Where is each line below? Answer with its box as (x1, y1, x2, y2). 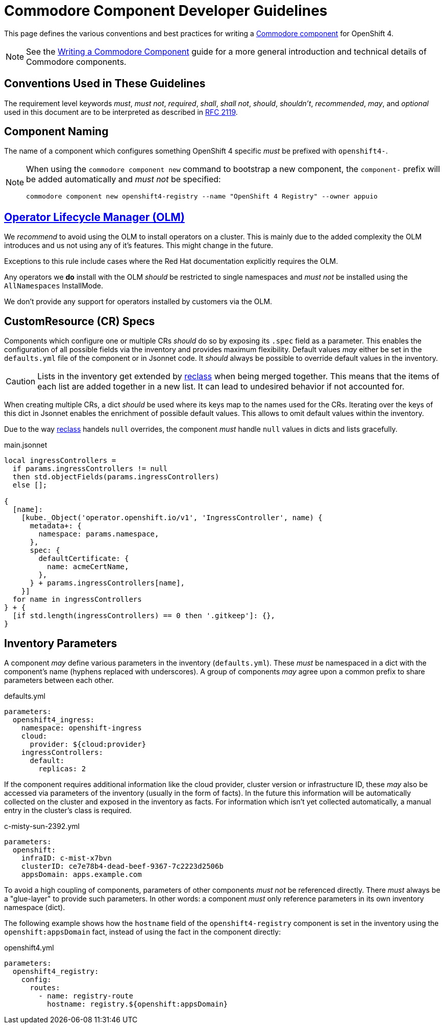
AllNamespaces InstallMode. (4, 281, 104, 290)
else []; (12, 481, 47, 489)
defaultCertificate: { (38, 554, 129, 563)
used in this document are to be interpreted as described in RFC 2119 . (4, 107, 238, 116)
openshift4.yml (4, 943, 54, 952)
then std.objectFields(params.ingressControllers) (12, 473, 219, 481)
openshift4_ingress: (12, 715, 95, 724)
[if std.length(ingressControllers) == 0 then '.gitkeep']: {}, (12, 611, 276, 620)
